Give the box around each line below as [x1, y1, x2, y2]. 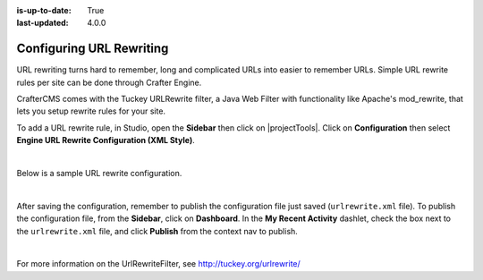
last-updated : [16, 18, 69, 29]
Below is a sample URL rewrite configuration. [16, 168, 182, 179]
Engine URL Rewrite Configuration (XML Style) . [16, 135, 196, 146]
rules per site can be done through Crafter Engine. [16, 77, 202, 88]
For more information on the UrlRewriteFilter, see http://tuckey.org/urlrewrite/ [16, 259, 301, 269]
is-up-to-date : [16, 5, 72, 15]
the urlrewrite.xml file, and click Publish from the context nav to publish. [16, 225, 299, 236]
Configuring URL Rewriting [16, 41, 169, 56]
